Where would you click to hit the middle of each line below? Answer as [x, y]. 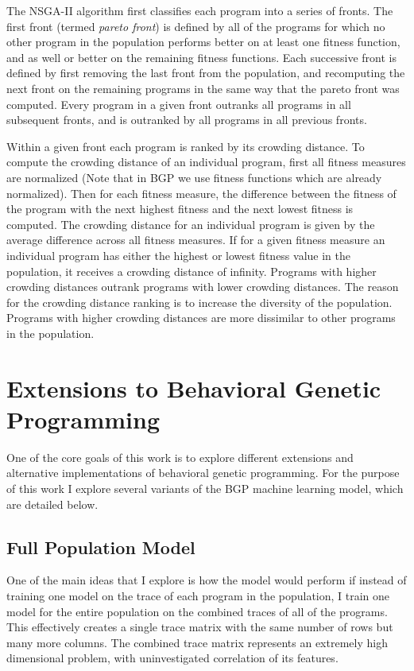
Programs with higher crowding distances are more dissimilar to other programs [201, 318]
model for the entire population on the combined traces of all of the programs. [197, 611]
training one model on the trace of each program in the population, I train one [198, 595]
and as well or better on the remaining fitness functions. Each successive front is [201, 57]
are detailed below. [52, 504]
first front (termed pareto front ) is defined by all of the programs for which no [196, 26]
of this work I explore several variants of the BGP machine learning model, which [205, 488]
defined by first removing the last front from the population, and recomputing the [206, 73]
